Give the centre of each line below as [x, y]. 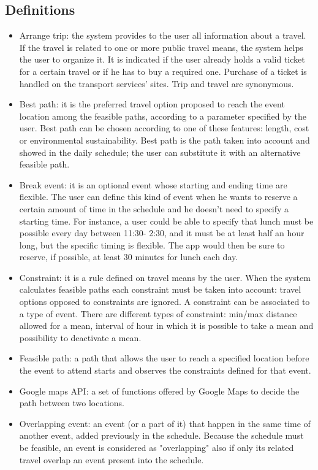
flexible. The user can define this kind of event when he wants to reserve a [158, 197]
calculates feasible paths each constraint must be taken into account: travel [160, 289]
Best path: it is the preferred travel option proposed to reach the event [152, 104]
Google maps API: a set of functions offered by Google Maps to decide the [159, 391]
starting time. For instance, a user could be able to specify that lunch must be [166, 221]
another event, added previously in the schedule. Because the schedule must [161, 435]
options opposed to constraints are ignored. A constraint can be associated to [165, 302]
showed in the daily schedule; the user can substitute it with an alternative [160, 152]
